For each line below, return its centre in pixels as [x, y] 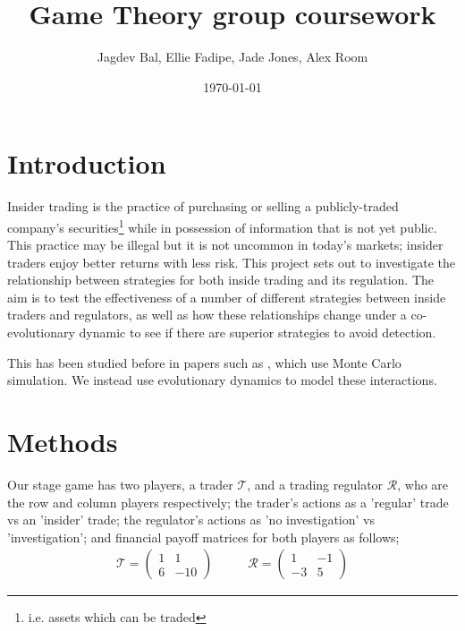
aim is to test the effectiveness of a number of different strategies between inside [227, 297]
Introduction [87, 163]
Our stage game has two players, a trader [120, 484]
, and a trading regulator [315, 484]
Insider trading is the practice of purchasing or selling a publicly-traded [203, 206]
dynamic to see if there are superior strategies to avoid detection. [258, 333]
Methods [63, 442]
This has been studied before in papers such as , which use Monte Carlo [204, 362]
